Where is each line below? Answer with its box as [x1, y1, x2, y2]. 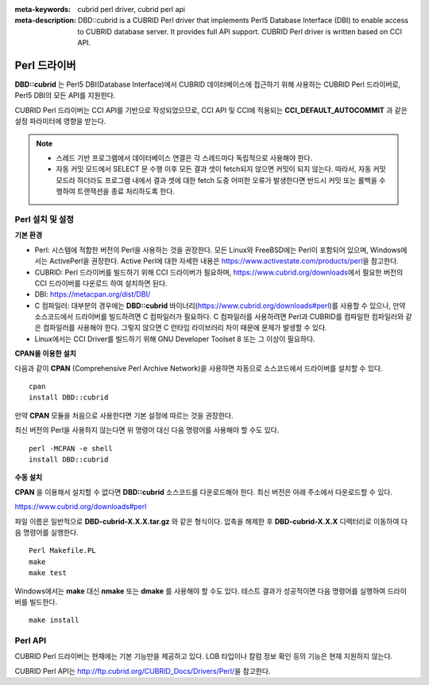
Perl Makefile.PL [29, 546, 96, 555]
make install [29, 616, 79, 625]
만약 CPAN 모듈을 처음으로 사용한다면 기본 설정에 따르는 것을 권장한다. [14, 411, 234, 420]
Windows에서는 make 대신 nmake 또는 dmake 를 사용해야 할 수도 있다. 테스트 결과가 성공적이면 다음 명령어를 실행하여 [14, 586, 386, 596]
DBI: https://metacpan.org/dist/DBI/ [34, 290, 151, 299]
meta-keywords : [14, 5, 71, 14]
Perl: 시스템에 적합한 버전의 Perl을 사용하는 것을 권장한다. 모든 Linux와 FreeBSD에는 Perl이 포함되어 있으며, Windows [34, 245, 401, 255]
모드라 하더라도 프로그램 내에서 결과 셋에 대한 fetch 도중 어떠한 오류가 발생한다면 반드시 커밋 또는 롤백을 [56, 175, 377, 185]
